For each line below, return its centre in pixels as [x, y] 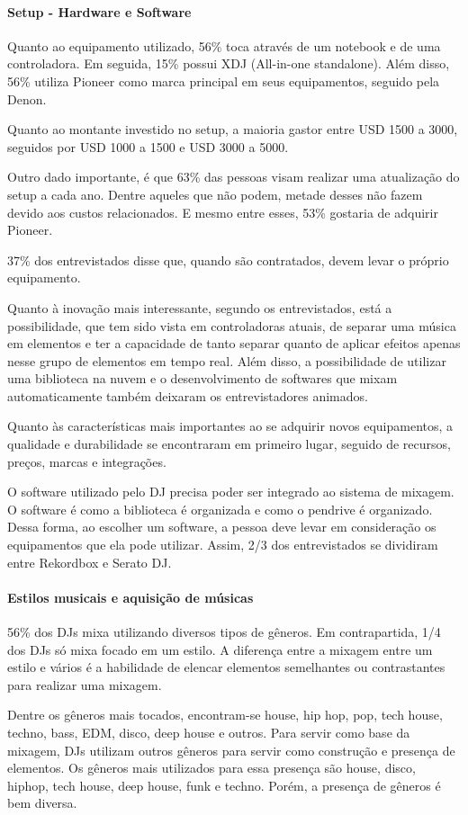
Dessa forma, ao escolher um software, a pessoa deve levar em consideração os [222, 527]
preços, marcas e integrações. [87, 461]
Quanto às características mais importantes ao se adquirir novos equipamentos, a [230, 426]
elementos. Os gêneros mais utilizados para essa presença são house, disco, [211, 768]
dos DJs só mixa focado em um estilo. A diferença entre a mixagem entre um [220, 649]
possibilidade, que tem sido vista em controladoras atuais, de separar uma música [232, 325]
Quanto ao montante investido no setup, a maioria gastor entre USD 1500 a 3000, [233, 129]
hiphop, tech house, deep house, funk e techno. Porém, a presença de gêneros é [224, 785]
